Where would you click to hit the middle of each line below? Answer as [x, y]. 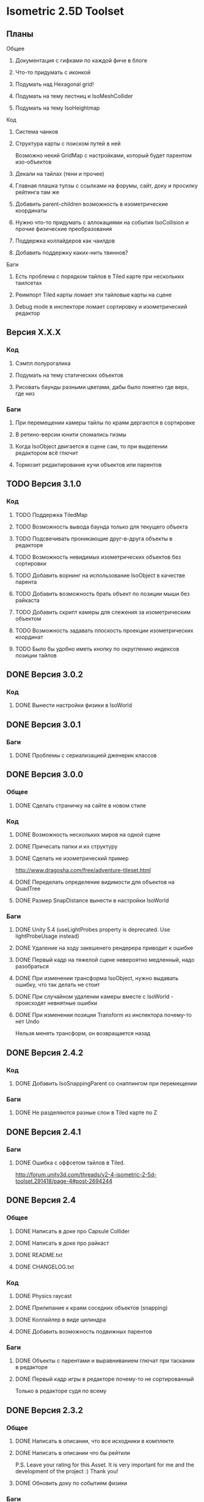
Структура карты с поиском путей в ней [68, 143]
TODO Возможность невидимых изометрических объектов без [98, 557]
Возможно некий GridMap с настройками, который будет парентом [104, 155]
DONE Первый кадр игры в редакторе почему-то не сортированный [104, 1379]
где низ [25, 393]
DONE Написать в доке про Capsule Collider [72, 1231]
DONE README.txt [39, 1255]
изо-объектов [33, 162]
